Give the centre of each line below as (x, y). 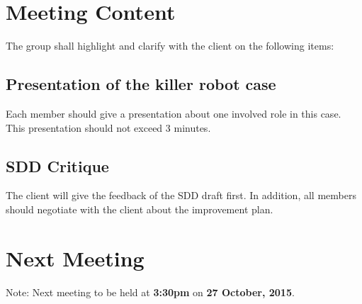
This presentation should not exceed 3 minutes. (108, 127)
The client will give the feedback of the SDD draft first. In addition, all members (181, 195)
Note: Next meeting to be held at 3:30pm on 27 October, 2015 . (150, 292)
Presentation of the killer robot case (141, 84)
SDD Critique (57, 165)
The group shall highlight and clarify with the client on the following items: (170, 46)
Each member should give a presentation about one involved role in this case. (174, 113)
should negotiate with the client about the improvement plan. (140, 209)
